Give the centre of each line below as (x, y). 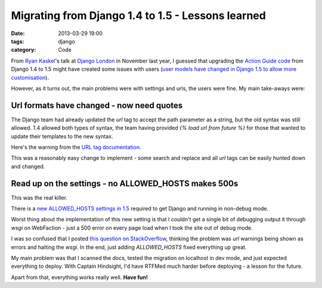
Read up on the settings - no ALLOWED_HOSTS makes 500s (125, 184)
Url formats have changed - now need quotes (97, 105)
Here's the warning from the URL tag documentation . (76, 147)
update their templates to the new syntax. (62, 136)
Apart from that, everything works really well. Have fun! (80, 277)
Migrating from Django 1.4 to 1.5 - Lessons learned (139, 15)
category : (24, 50)
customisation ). (30, 77)
